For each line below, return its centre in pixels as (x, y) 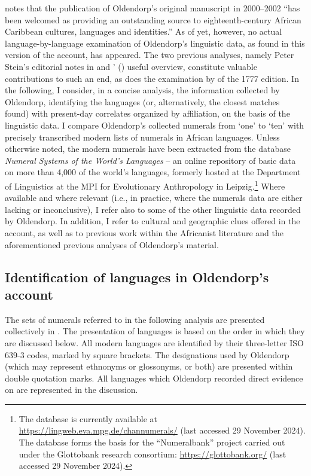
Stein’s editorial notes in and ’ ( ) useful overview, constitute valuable (131, 66)
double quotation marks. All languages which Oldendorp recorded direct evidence (154, 378)
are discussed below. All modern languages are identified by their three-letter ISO (154, 342)
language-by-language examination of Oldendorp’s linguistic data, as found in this (155, 43)
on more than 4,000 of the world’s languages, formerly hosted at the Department (153, 172)
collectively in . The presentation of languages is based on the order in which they (155, 331)
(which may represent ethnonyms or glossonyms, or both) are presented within (149, 366)
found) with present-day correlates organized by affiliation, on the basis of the (147, 113)
